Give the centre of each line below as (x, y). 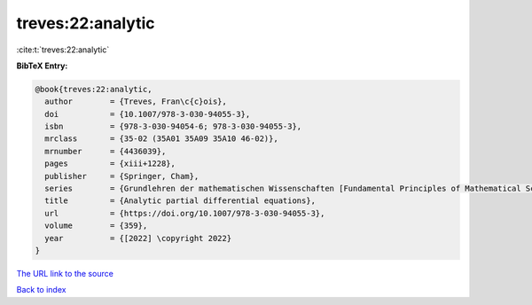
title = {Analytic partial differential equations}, (180, 201)
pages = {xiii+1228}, (110, 164)
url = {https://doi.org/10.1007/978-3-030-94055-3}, (185, 213)
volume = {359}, (96, 226)
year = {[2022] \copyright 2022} (138, 238)
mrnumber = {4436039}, (106, 151)
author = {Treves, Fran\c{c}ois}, (136, 102)
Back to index (41, 290)
